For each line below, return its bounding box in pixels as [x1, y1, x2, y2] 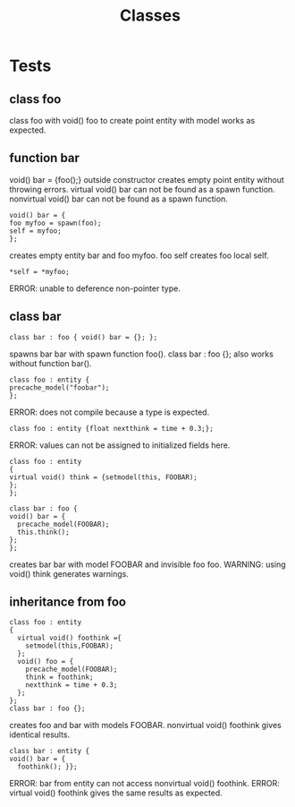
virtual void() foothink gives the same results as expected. [9, 787, 223, 798]
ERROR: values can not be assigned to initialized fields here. [9, 440, 231, 451]
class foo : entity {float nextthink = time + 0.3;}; [9, 424, 215, 433]
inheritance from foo [9, 595, 127, 610]
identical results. [9, 729, 71, 740]
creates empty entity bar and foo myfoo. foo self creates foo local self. [9, 250, 270, 261]
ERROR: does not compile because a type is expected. [9, 407, 210, 417]
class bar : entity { [9, 747, 90, 756]
